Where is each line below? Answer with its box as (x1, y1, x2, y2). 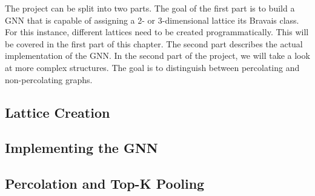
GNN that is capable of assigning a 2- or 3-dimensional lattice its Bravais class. (5, 13, 299, 26)
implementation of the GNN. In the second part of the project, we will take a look (5, 49, 310, 62)
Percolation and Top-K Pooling (5, 174, 205, 193)
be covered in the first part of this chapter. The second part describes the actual (5, 37, 303, 50)
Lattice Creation (5, 103, 110, 121)
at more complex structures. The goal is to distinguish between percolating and (5, 61, 300, 73)
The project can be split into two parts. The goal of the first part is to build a (5, 2, 295, 14)
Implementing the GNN (5, 138, 158, 157)
